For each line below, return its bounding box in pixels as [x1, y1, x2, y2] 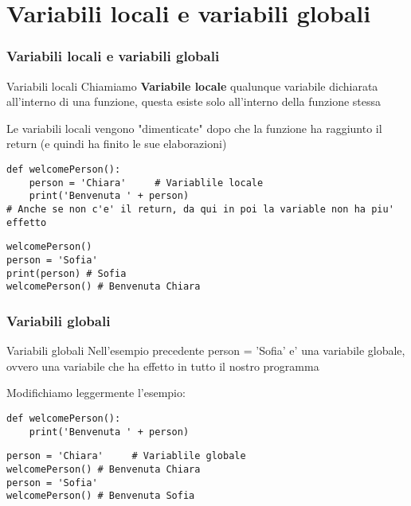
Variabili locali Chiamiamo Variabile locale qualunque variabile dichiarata [6, 77, 378, 94]
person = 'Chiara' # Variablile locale [29, 177, 264, 189]
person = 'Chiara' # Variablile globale [6, 450, 246, 462]
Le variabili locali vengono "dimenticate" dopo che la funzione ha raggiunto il [6, 119, 382, 136]
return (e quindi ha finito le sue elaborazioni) [6, 135, 227, 152]
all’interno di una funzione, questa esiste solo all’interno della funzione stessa [6, 93, 382, 110]
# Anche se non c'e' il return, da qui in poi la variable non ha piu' [6, 203, 394, 215]
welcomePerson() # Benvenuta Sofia [6, 490, 195, 502]
